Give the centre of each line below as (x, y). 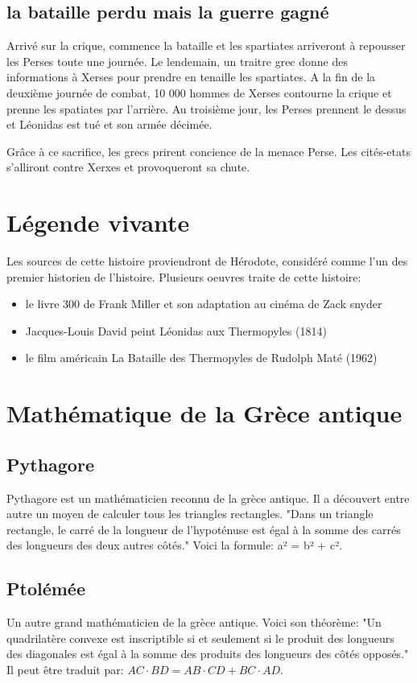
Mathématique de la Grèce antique (204, 413)
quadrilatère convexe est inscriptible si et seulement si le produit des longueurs (200, 638)
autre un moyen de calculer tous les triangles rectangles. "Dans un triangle (190, 514)
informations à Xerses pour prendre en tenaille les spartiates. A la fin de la (191, 77)
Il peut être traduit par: (65, 669)
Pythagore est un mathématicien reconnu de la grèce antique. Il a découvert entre (208, 498)
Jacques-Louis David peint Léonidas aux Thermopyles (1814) (176, 330)
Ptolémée (46, 588)
